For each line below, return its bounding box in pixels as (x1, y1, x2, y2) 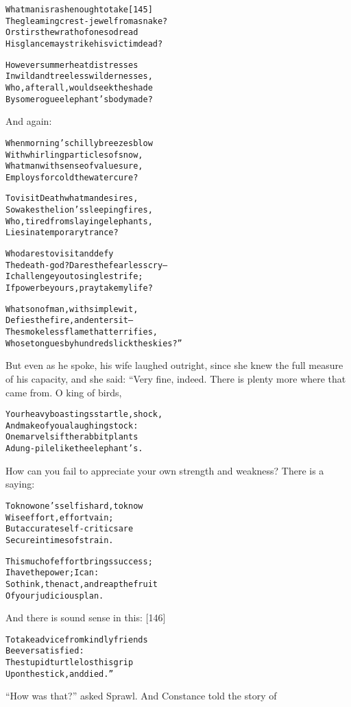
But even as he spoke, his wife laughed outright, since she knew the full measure (5, 358, 343, 372)
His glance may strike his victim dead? (5, 38, 163, 49)
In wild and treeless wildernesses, (5, 71, 153, 82)
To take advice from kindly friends (5, 634, 148, 645)
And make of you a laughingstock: (5, 420, 138, 431)
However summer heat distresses (5, 60, 138, 70)
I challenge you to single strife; (5, 272, 143, 282)
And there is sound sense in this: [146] (5, 610, 166, 625)
